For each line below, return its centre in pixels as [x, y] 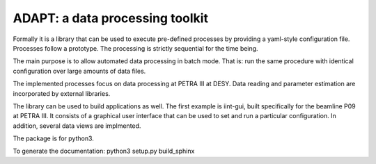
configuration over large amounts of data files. [79, 71]
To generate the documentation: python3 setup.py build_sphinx [104, 151]
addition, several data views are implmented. [77, 126]
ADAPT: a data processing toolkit [111, 18]
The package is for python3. [53, 138]
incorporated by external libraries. [62, 93]
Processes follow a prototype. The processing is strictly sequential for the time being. [135, 48]
